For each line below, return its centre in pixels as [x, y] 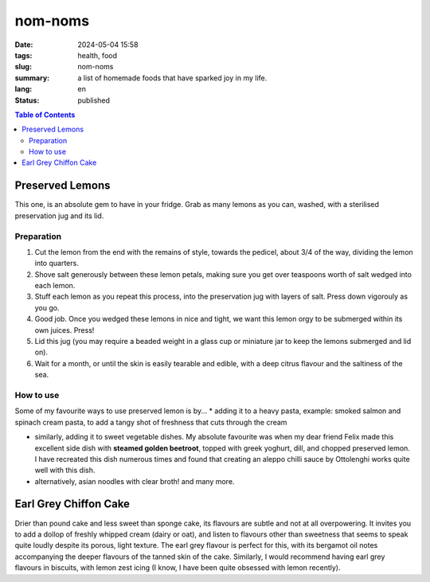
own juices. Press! [64, 330]
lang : [23, 89]
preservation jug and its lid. [59, 216]
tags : [23, 55]
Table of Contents [45, 115]
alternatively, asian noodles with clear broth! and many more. [135, 481]
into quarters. [57, 264]
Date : [24, 45]
